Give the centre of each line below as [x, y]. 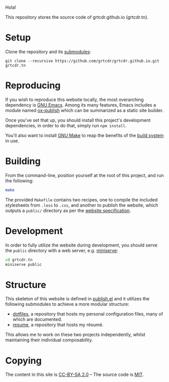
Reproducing [33, 85]
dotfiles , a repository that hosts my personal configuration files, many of [88, 314]
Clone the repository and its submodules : [48, 51]
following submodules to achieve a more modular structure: [67, 304]
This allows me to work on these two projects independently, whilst [75, 335]
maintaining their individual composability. [49, 340]
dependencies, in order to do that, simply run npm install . [66, 125]
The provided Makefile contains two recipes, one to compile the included [81, 199]
